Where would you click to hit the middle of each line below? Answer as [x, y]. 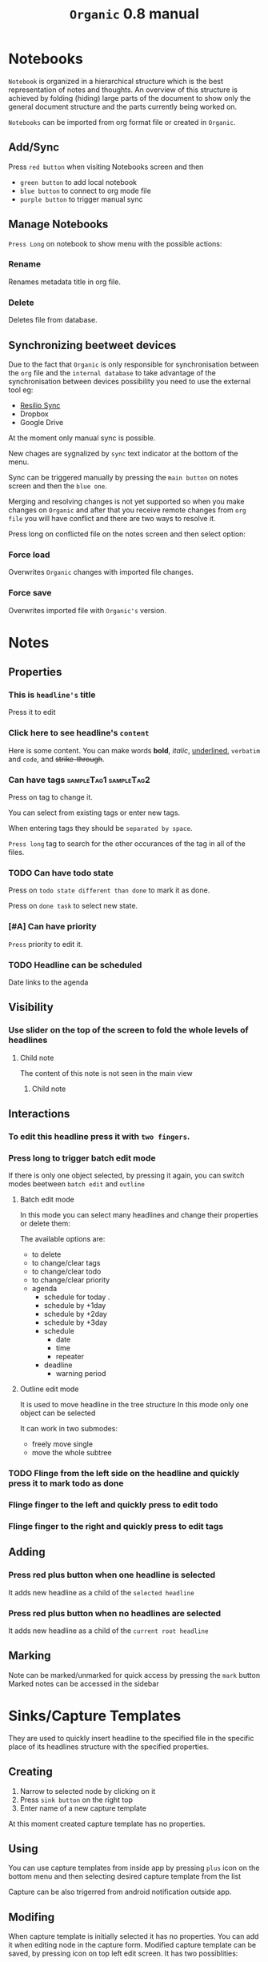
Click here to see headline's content [79, 733]
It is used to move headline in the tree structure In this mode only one [134, 1405]
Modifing [31, 1917]
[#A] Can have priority [53, 927]
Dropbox [34, 414]
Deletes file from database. [53, 320]
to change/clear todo [66, 1272]
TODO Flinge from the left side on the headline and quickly [124, 1474]
